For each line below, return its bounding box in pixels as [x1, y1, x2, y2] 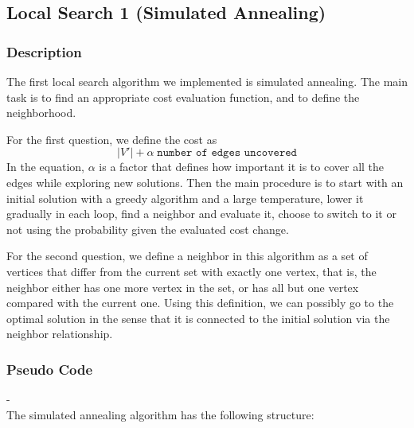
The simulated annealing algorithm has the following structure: [6, 406, 314, 422]
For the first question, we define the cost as [6, 130, 217, 147]
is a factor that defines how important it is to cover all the [99, 158, 385, 175]
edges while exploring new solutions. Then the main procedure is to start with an [6, 173, 404, 190]
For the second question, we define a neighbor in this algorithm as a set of [6, 247, 368, 264]
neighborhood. [6, 104, 76, 121]
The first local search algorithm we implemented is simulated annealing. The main [6, 73, 408, 89]
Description [6, 41, 82, 61]
